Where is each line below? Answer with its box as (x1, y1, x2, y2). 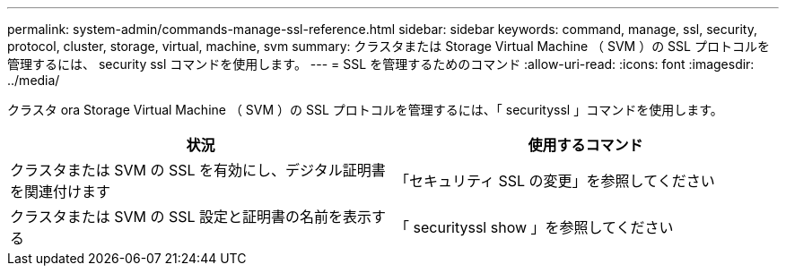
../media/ (7, 73, 60, 88)
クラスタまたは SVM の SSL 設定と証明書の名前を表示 (10, 208, 372, 226)
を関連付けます (10, 183, 111, 200)
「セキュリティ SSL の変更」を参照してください (395, 172, 715, 190)
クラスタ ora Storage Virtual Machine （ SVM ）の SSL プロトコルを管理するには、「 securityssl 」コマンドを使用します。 (7, 102, 723, 117)
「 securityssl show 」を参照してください (395, 218, 674, 236)
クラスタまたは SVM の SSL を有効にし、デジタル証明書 (10, 161, 386, 179)
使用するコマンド (528, 136, 643, 154)
